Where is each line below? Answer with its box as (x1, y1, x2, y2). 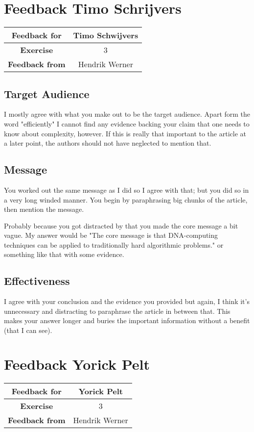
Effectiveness (4, 273, 70, 288)
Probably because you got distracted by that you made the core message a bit (4, 220, 238, 230)
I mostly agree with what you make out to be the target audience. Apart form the (4, 109, 251, 119)
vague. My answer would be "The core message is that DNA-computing (4, 230, 218, 240)
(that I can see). (4, 325, 52, 335)
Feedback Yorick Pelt (4, 354, 150, 374)
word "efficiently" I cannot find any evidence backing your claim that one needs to (4, 118, 250, 128)
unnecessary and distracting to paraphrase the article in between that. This (4, 305, 231, 316)
